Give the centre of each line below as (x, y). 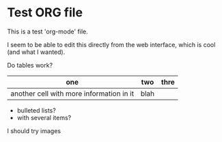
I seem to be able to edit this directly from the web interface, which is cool (111, 44)
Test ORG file (45, 13)
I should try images (34, 130)
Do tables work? (30, 65)
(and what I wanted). (36, 52)
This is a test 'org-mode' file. (47, 31)
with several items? (44, 117)
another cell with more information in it (72, 94)
